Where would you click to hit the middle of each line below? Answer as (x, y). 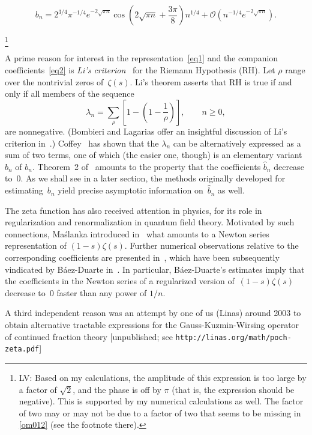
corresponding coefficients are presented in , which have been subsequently (142, 257)
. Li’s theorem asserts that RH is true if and (211, 81)
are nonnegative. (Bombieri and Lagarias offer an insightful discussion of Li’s (146, 131)
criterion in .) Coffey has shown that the (82, 143)
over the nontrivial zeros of (54, 81)
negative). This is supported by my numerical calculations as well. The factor (161, 401)
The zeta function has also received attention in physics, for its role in (133, 210)
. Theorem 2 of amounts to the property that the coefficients (146, 166)
